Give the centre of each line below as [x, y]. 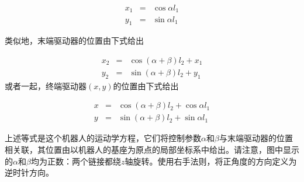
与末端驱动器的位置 [256, 138]
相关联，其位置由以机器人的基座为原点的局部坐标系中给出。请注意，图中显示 [152, 150]
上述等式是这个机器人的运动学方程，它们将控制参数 [103, 138]
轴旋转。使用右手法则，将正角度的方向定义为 [211, 161]
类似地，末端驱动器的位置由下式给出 [74, 41]
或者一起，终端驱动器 [46, 85]
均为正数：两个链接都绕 [76, 161]
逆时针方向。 [29, 172]
